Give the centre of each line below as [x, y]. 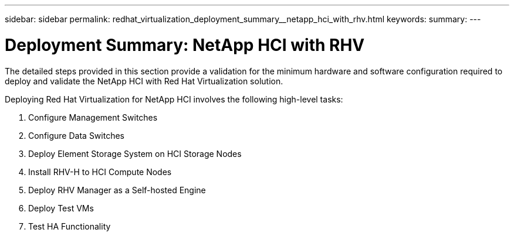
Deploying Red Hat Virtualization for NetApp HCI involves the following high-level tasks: [174, 99]
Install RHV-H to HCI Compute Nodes [100, 172]
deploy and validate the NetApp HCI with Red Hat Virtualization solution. [144, 81]
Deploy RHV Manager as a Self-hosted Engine [117, 190]
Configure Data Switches [76, 135]
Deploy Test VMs [61, 208]
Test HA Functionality [70, 226]
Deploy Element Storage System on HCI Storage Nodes [135, 153]
